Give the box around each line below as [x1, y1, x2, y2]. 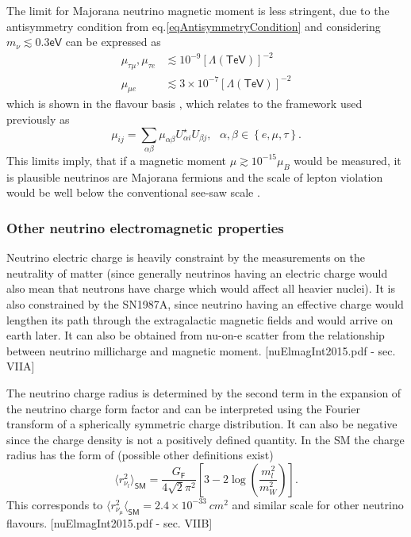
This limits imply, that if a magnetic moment [6, 152, 227, 168]
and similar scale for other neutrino [232, 496, 404, 512]
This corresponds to [6, 496, 103, 512]
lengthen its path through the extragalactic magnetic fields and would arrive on [6, 311, 394, 328]
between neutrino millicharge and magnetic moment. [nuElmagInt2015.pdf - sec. [6, 342, 396, 359]
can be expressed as [65, 33, 161, 50]
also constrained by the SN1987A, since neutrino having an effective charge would [6, 295, 404, 312]
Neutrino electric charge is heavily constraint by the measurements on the [6, 249, 365, 266]
